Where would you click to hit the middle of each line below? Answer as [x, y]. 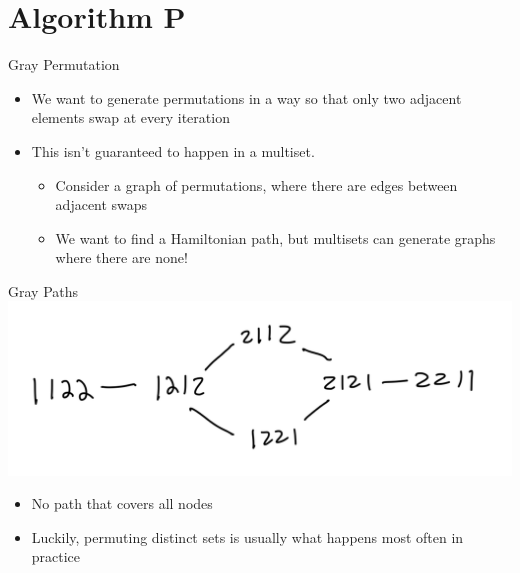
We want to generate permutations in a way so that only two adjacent [246, 97]
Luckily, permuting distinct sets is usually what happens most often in [247, 536]
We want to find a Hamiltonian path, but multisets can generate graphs [275, 237]
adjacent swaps [101, 204]
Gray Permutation [64, 64]
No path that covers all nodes [122, 503]
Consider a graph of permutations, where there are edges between [256, 184]
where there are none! [121, 257]
